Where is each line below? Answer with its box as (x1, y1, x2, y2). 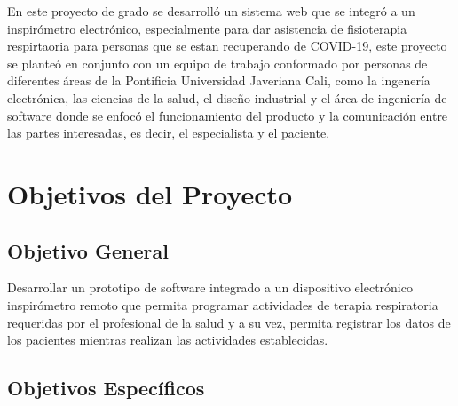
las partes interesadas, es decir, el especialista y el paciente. (7, 123, 330, 142)
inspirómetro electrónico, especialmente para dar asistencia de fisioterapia (7, 19, 407, 37)
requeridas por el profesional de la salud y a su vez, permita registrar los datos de (7, 313, 451, 331)
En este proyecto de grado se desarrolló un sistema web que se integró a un (7, 2, 415, 20)
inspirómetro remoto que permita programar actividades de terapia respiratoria (7, 295, 438, 314)
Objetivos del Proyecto (7, 175, 293, 211)
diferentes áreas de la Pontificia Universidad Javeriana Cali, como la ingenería (7, 71, 430, 90)
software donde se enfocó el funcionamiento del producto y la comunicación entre (7, 106, 448, 124)
